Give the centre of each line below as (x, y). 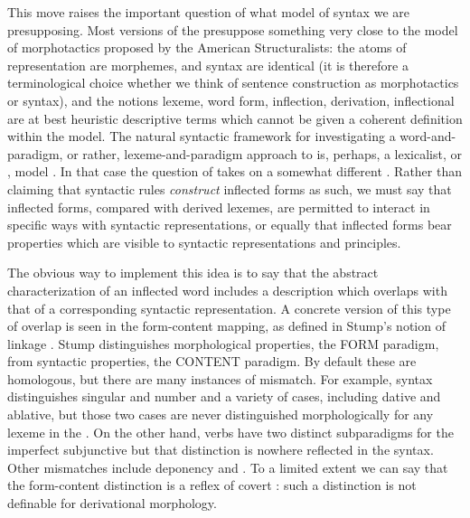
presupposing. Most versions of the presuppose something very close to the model (233, 29)
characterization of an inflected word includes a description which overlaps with (227, 290)
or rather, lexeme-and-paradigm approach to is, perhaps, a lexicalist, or (265, 153)
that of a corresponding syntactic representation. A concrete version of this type (229, 308)
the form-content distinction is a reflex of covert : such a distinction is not (212, 485)
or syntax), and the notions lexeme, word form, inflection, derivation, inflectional (231, 100)
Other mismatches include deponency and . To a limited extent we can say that (228, 467)
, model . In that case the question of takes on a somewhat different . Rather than (235, 171)
